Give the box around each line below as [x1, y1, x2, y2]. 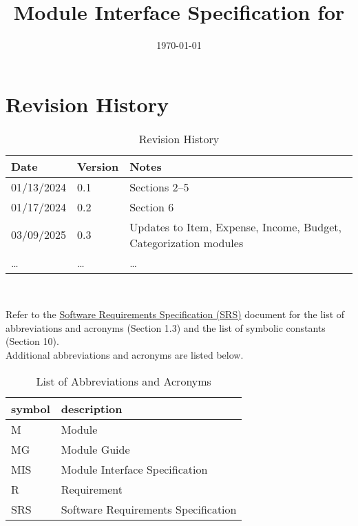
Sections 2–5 [129, 178, 189, 195]
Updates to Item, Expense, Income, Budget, [129, 218, 341, 235]
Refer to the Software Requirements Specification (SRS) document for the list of [6, 307, 345, 322]
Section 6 [129, 198, 174, 215]
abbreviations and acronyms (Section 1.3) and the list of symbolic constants [6, 320, 326, 335]
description [61, 400, 123, 417]
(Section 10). [6, 334, 59, 348]
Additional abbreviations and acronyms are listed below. [6, 348, 244, 362]
